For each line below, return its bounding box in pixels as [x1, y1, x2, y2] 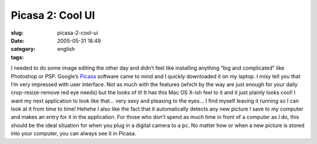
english [57, 46, 75, 53]
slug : [11, 29, 23, 36]
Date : [11, 37, 25, 44]
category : [11, 46, 36, 53]
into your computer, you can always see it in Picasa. [11, 130, 137, 137]
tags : [11, 53, 24, 61]
